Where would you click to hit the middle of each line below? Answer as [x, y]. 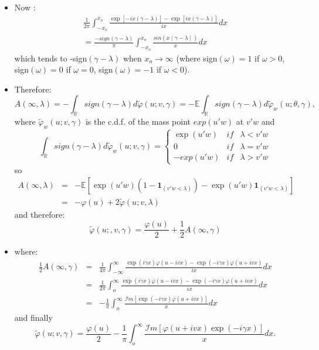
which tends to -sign [51, 58]
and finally [33, 318]
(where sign [197, 58]
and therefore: [40, 214]
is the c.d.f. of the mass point [138, 121]
